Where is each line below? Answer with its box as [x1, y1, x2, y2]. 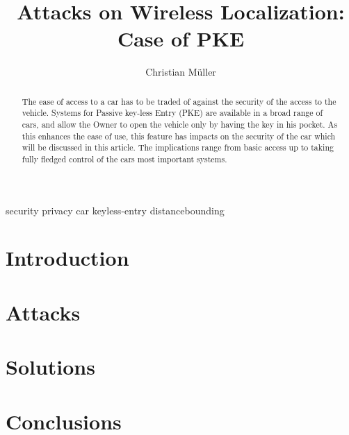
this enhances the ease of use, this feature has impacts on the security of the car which [22, 130, 336, 142]
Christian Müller [145, 65, 216, 79]
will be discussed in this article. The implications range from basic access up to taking [22, 142, 334, 153]
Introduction [6, 244, 129, 272]
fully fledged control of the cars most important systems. [22, 153, 227, 164]
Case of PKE [117, 24, 245, 53]
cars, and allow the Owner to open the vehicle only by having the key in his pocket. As [22, 119, 338, 130]
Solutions [6, 352, 95, 381]
